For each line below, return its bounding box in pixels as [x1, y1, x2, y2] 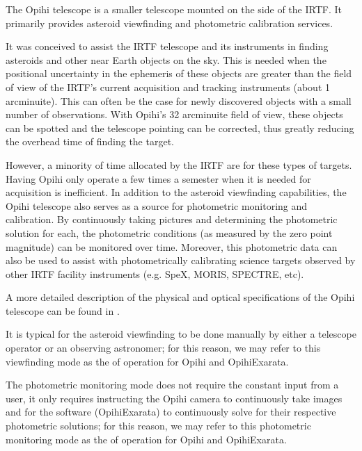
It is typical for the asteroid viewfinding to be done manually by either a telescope [6, 327, 356, 341]
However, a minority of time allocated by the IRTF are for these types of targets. [6, 157, 352, 172]
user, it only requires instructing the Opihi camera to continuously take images [6, 391, 343, 405]
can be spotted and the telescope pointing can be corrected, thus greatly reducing [6, 120, 354, 135]
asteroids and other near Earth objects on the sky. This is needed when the [6, 52, 326, 67]
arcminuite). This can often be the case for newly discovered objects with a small [6, 93, 352, 108]
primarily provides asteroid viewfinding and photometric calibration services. [6, 15, 333, 30]
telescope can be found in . [6, 303, 120, 318]
